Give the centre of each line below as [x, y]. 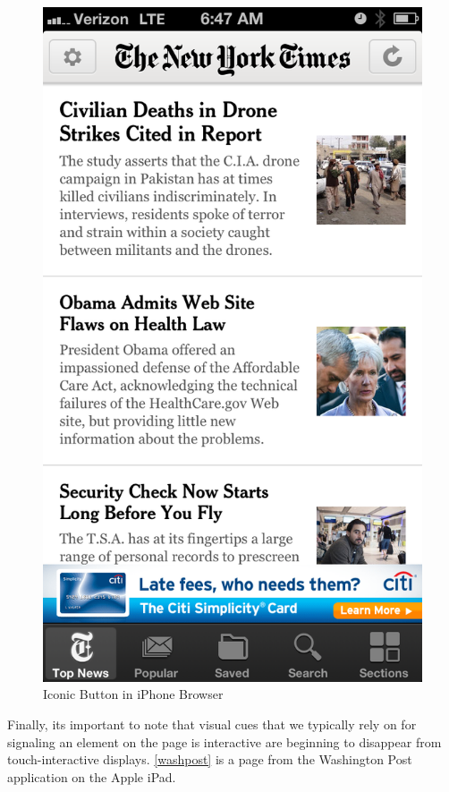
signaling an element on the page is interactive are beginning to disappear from [224, 741]
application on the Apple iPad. [92, 776]
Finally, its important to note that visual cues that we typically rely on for [212, 724]
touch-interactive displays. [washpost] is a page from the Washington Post [210, 759]
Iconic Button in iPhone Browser [133, 694]
